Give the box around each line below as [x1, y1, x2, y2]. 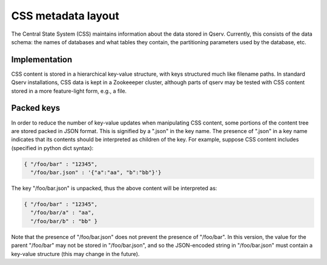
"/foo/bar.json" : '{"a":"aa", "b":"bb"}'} [30, 169, 162, 176]
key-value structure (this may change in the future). [11, 250, 140, 257]
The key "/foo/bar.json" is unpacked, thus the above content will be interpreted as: [11, 185, 217, 192]
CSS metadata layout [11, 9, 119, 22]
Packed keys [11, 103, 61, 113]
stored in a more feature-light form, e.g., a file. [11, 87, 127, 94]
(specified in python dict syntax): [11, 144, 94, 151]
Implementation [11, 54, 73, 65]
